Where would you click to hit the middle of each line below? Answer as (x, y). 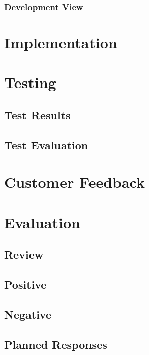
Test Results (37, 114)
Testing (30, 82)
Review (24, 254)
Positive (25, 284)
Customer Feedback (75, 182)
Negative (28, 314)
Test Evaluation (46, 144)
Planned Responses (56, 344)
